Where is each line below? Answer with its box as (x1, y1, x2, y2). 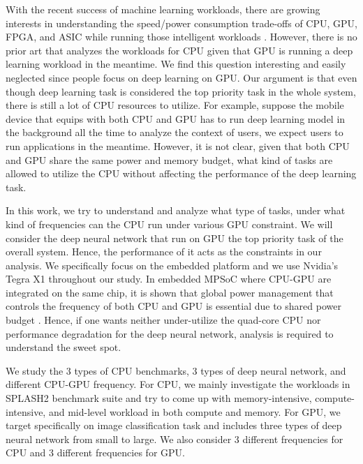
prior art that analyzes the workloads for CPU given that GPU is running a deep (6, 43, 353, 57)
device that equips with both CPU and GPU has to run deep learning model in (6, 111, 346, 126)
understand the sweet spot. (6, 340, 121, 354)
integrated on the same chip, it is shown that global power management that (6, 285, 334, 299)
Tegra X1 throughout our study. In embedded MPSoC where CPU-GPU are (6, 271, 332, 286)
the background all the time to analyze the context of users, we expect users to (6, 125, 343, 140)
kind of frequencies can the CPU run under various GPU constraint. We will (6, 216, 333, 231)
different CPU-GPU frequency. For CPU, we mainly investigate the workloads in (6, 377, 350, 391)
